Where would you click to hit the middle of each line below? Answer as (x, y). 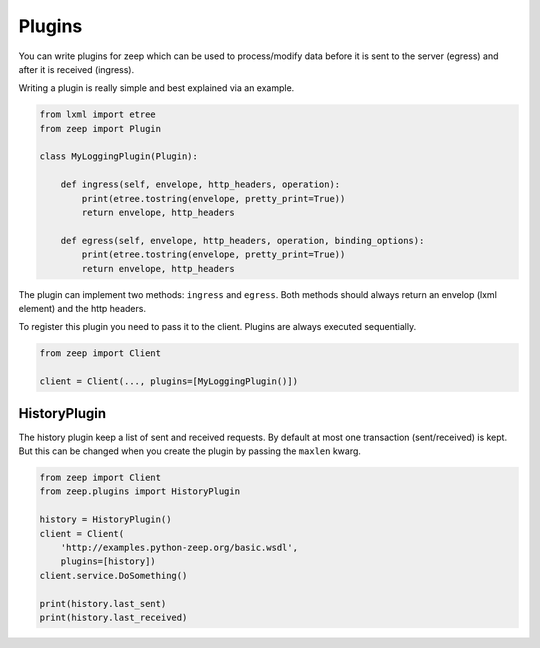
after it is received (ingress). (76, 69)
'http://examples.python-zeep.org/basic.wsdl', (179, 547)
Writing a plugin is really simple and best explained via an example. (156, 88)
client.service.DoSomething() (113, 575)
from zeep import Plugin (100, 128)
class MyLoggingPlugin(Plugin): (119, 156)
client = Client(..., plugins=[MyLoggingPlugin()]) (169, 381)
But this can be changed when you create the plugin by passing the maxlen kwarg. (190, 451)
